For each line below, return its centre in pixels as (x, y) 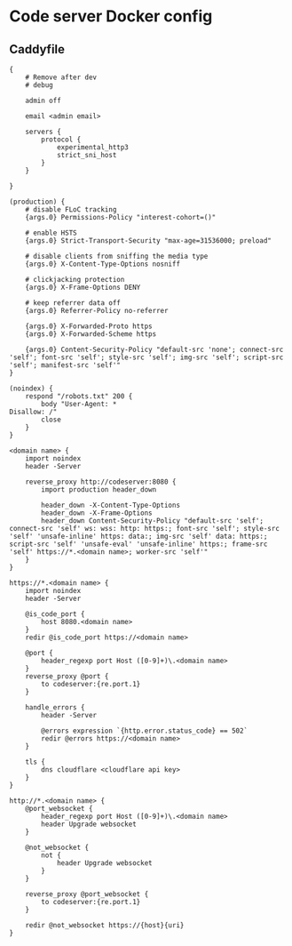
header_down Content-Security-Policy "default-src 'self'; (153, 521)
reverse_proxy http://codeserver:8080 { (101, 482)
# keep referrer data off (73, 303)
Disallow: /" (33, 412)
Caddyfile (37, 49)
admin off (43, 100)
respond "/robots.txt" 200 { (79, 397)
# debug (39, 85)
